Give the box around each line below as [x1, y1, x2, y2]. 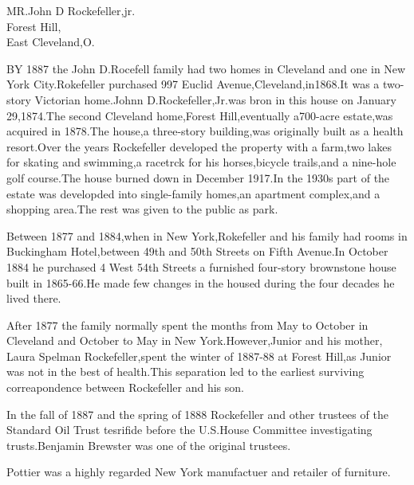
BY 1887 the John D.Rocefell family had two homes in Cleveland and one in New [6, 60, 406, 76]
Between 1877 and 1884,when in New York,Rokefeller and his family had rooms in [6, 227, 408, 244]
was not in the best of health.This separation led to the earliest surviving [6, 363, 365, 380]
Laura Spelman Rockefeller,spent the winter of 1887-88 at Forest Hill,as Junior [6, 347, 392, 364]
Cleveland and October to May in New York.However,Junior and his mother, [6, 332, 383, 349]
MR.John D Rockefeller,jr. [6, 2, 136, 18]
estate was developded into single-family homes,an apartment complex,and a [6, 185, 380, 201]
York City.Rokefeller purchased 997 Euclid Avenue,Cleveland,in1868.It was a [6, 76, 380, 92]
